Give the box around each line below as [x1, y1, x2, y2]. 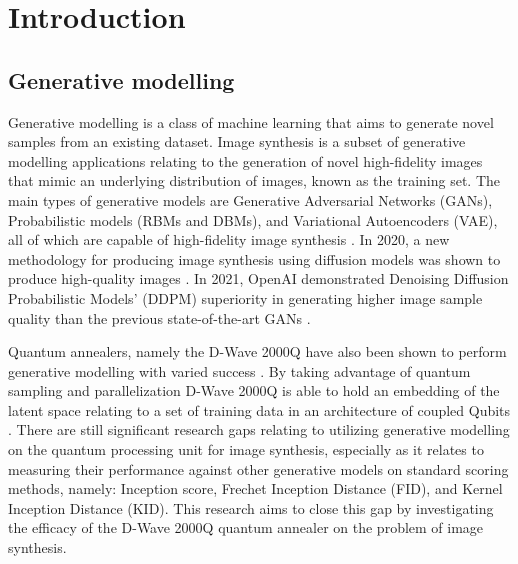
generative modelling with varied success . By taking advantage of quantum [8, 360, 471, 381]
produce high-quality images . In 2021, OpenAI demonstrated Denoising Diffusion [8, 268, 509, 289]
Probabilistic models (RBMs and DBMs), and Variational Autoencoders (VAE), [8, 209, 498, 230]
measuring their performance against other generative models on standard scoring [8, 458, 509, 479]
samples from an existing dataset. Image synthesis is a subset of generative [8, 131, 466, 152]
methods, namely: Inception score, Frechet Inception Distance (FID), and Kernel [8, 478, 503, 499]
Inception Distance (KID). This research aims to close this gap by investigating [8, 497, 494, 518]
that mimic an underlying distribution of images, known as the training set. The [8, 170, 501, 191]
